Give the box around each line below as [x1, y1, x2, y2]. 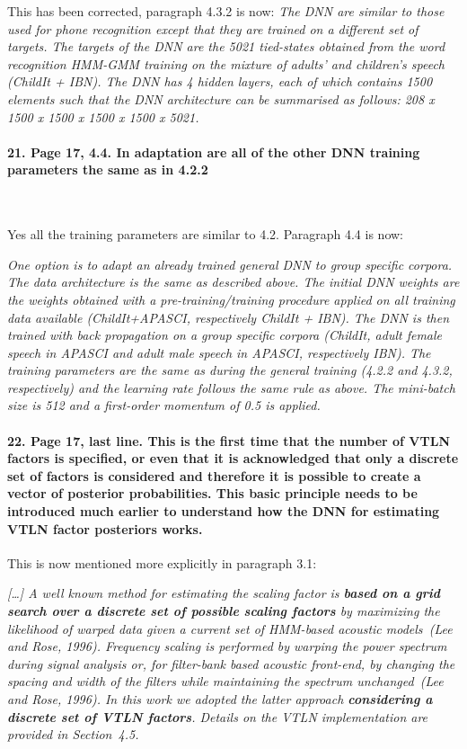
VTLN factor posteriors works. [7, 519, 203, 538]
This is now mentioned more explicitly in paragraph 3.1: [7, 553, 317, 572]
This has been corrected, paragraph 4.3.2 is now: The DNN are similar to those [7, 2, 445, 20]
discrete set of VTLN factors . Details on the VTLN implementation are [7, 707, 428, 726]
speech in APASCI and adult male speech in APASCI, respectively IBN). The [7, 343, 431, 361]
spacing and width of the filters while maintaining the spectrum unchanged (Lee [7, 672, 444, 691]
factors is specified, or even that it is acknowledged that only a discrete [7, 449, 459, 468]
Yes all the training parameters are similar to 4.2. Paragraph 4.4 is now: [7, 225, 403, 244]
